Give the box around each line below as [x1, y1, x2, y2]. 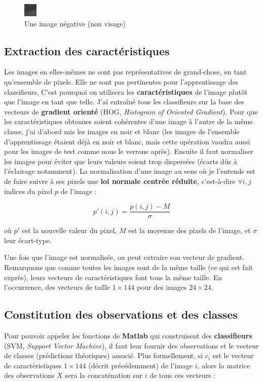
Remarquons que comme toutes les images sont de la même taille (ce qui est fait [4, 261, 253, 272]
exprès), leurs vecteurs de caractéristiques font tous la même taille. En [4, 272, 222, 282]
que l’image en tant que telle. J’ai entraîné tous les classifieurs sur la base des [4, 96, 244, 107]
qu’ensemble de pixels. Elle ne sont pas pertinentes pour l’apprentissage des [4, 76, 239, 87]
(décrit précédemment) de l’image [88, 360, 193, 370]
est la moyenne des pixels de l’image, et [128, 225, 251, 236]
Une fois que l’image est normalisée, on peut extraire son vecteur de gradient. [4, 252, 245, 262]
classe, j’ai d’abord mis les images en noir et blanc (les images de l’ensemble [4, 126, 240, 136]
